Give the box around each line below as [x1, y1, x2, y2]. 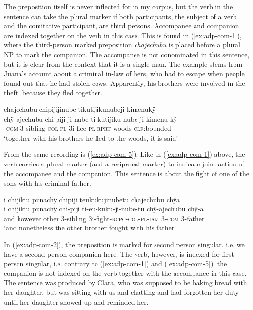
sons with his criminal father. [4, 178, 91, 188]
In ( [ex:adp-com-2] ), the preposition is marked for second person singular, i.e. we [4, 239, 245, 249]
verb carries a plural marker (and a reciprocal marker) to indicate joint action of [4, 158, 244, 168]
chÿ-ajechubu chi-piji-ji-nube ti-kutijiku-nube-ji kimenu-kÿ [4, 113, 177, 124]
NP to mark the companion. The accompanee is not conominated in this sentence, [4, 49, 250, 59]
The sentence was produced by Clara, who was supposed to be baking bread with [4, 277, 247, 288]
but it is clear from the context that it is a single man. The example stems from [4, 59, 243, 69]
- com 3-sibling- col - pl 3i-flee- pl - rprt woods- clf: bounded [4, 123, 171, 133]
